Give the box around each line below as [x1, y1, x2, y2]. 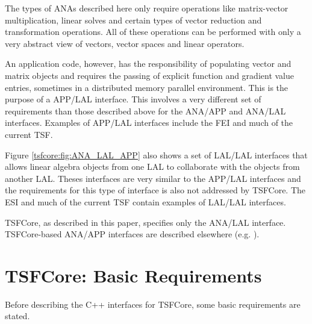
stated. [5, 310, 30, 322]
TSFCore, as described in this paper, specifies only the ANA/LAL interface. [5, 216, 286, 228]
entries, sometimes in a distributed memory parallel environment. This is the [5, 81, 289, 93]
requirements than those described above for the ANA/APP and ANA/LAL [5, 104, 286, 117]
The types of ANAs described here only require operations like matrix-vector [5, 2, 289, 14]
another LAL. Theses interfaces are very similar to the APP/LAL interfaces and [5, 172, 301, 184]
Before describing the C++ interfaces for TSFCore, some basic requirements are [5, 298, 301, 310]
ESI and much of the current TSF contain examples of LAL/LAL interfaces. [5, 195, 286, 208]
